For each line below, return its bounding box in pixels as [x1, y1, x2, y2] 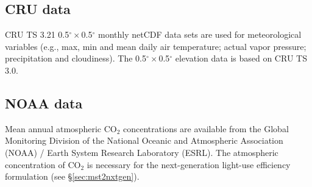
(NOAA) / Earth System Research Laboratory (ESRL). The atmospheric [5, 146, 278, 158]
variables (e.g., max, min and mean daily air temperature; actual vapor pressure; [5, 40, 307, 52]
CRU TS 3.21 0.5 [5, 28, 69, 41]
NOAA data [5, 93, 83, 112]
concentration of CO [5, 158, 81, 171]
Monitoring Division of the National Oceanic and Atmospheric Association [5, 134, 283, 147]
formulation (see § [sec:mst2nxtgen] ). [5, 170, 140, 183]
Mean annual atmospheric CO [5, 122, 117, 135]
